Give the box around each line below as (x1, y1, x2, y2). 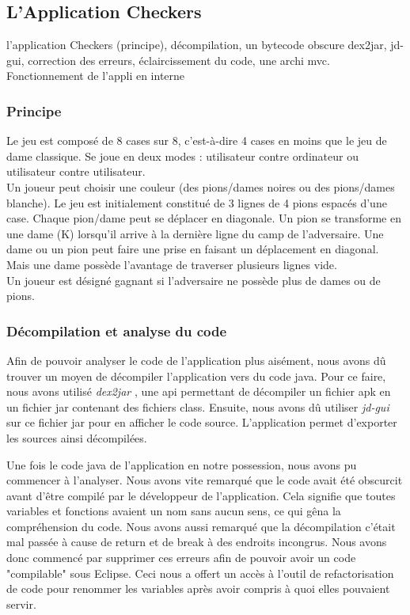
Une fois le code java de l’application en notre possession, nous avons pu (6, 456, 357, 473)
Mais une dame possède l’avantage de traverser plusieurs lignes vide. (6, 256, 337, 272)
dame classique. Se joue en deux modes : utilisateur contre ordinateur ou (6, 147, 359, 164)
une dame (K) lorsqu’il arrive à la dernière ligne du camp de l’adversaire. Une (6, 225, 384, 241)
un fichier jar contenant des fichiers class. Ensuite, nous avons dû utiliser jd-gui (6, 398, 389, 415)
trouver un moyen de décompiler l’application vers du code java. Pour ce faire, (6, 367, 386, 384)
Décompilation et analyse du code (6, 321, 227, 340)
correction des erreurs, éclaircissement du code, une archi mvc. (28, 51, 330, 68)
